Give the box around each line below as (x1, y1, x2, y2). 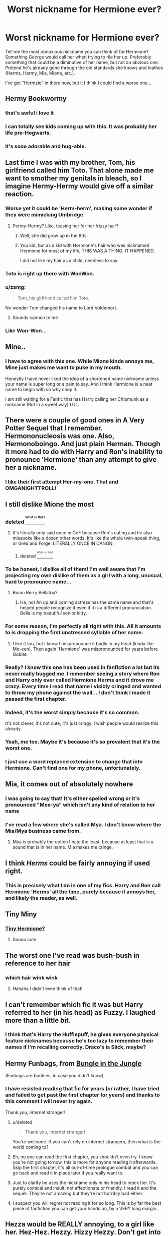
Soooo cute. (12, 937, 38, 943)
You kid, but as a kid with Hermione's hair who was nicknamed (20, 242, 149, 248)
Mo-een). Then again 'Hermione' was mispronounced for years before (12, 646, 158, 652)
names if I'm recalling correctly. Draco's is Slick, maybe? (5, 1043, 146, 1050)
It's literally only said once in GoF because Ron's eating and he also (12, 530, 152, 536)
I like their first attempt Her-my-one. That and (5, 478, 119, 485)
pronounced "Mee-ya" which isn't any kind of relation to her (5, 801, 155, 809)
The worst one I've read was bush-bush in (5, 951, 139, 960)
